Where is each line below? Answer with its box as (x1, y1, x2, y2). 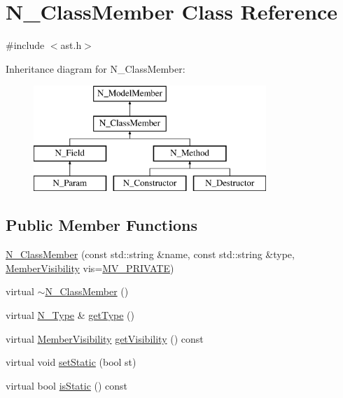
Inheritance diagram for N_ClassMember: (6, 61, 185, 76)
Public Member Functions (6, 214, 197, 236)
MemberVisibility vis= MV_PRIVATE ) (6, 260, 174, 275)
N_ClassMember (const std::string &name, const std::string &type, (6, 247, 295, 262)
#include (6, 38, 45, 52)
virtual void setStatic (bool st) (6, 355, 136, 369)
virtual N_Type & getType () (6, 308, 135, 322)
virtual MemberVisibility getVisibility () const (6, 331, 204, 346)
